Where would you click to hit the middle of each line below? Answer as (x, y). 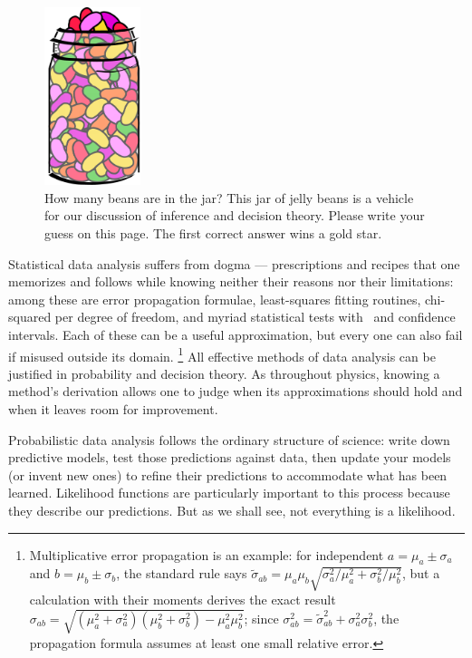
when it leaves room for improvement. (113, 409)
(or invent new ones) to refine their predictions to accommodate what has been (228, 474)
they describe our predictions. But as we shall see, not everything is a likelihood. (232, 511)
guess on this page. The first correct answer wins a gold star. (213, 233)
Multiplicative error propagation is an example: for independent (207, 554)
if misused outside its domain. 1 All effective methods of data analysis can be (222, 354)
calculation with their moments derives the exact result (183, 600)
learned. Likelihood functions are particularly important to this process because (229, 493)
